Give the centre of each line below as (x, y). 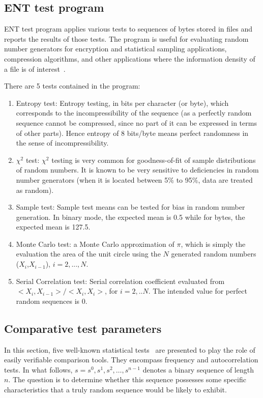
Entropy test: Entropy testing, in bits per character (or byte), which (122, 103)
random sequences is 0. (52, 301)
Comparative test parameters (83, 328)
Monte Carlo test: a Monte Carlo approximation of (95, 244)
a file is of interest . (35, 68)
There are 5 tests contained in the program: (72, 86)
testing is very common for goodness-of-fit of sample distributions (154, 160)
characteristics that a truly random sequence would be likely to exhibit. (115, 390)
